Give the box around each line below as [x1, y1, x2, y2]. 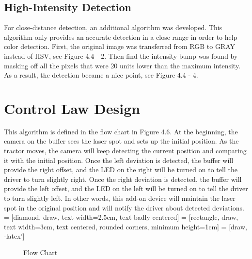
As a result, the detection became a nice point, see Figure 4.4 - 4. [4, 70, 198, 80]
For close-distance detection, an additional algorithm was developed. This [4, 22, 222, 32]
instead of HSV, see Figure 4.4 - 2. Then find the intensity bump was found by [4, 50, 238, 61]
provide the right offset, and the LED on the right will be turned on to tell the [4, 164, 237, 175]
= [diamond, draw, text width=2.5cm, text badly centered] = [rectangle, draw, [4, 212, 238, 222]
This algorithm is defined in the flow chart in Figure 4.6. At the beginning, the [4, 126, 238, 136]
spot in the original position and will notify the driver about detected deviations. [4, 202, 244, 212]
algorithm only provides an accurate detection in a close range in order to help [4, 32, 237, 42]
